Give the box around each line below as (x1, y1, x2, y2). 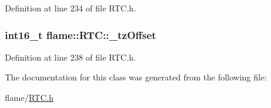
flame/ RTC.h (5, 91, 54, 103)
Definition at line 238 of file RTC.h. (5, 50, 136, 63)
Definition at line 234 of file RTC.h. (5, 2, 136, 14)
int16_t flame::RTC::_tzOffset (5, 27, 157, 42)
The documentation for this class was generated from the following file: (5, 71, 267, 83)
